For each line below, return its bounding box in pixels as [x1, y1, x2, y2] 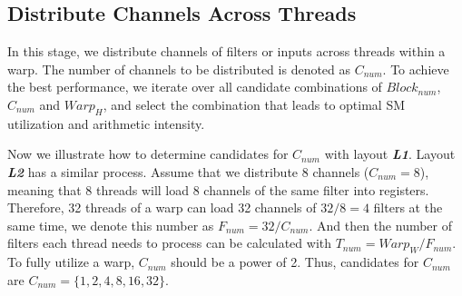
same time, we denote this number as [7, 215, 214, 234]
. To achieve [382, 59, 449, 78]
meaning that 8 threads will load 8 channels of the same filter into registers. [7, 180, 429, 199]
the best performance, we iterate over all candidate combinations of [7, 77, 382, 96]
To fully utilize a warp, [7, 252, 135, 271]
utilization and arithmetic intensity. [7, 113, 205, 133]
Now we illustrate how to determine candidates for [7, 144, 289, 163]
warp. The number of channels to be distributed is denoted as [7, 59, 351, 78]
